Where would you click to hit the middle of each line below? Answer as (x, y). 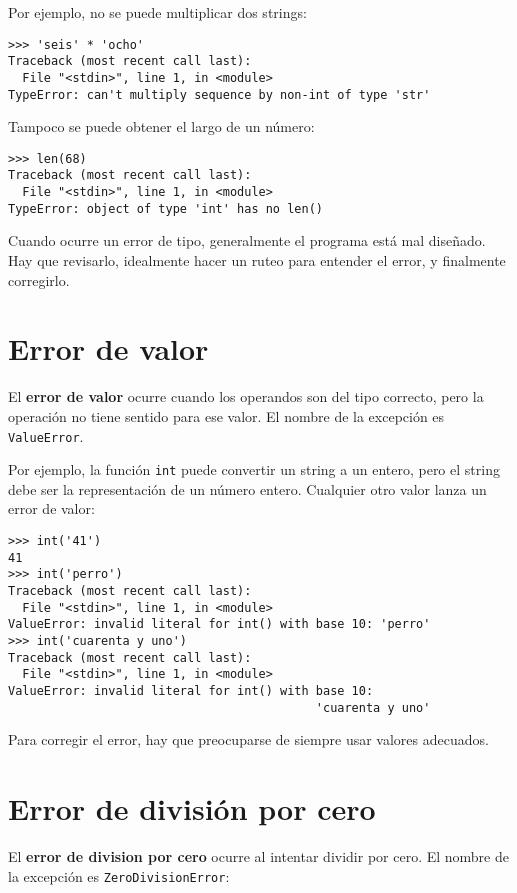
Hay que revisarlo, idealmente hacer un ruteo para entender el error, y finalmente (257, 260)
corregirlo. (39, 279)
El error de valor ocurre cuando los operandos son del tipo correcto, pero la (246, 396)
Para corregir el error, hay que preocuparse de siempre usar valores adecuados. (248, 739)
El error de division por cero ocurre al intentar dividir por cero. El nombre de (258, 855)
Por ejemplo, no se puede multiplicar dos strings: (157, 12)
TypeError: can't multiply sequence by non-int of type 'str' (219, 94)
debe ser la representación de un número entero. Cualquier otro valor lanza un (247, 488)
